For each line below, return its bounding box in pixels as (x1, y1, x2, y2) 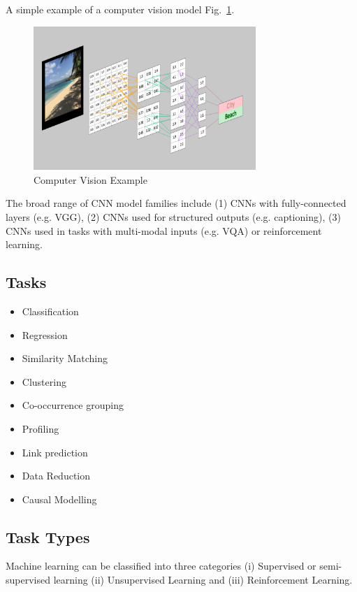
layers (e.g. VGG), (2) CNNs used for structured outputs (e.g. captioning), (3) (6, 209, 341, 224)
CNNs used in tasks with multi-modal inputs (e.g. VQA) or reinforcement (6, 223, 322, 238)
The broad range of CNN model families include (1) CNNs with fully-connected (6, 196, 347, 210)
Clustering (22, 374, 66, 389)
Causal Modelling (22, 491, 97, 506)
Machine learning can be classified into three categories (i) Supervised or (6, 558, 316, 573)
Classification (22, 303, 79, 318)
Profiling (22, 421, 59, 435)
